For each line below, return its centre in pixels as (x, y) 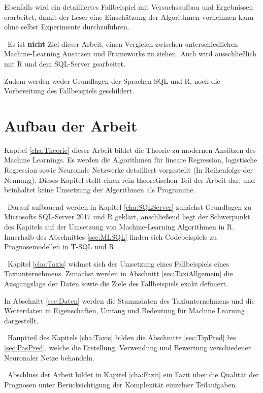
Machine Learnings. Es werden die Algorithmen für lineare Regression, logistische (131, 160)
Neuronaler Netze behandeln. (49, 357)
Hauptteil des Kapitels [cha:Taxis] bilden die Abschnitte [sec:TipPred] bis (122, 337)
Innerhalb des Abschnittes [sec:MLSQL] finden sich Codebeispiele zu (110, 236)
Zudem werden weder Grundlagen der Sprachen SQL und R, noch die (112, 80)
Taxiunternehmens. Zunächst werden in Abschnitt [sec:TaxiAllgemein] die (119, 273)
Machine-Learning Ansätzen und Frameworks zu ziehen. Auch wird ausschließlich (130, 54)
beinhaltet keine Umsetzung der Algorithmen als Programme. (100, 190)
